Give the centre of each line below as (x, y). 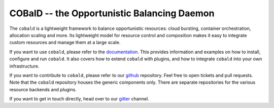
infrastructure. (24, 66)
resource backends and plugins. (43, 89)
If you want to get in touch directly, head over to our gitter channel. (79, 99)
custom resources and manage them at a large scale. (65, 43)
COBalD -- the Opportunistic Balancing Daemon (112, 13)
